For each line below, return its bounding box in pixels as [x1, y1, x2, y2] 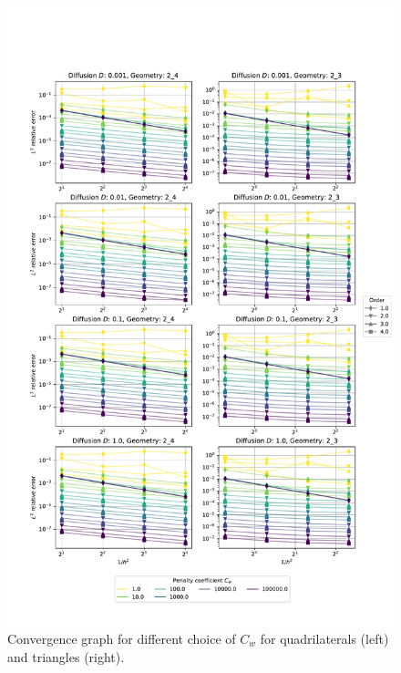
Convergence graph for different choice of [7, 628, 236, 647]
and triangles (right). [7, 647, 125, 666]
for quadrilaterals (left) [260, 628, 389, 647]
